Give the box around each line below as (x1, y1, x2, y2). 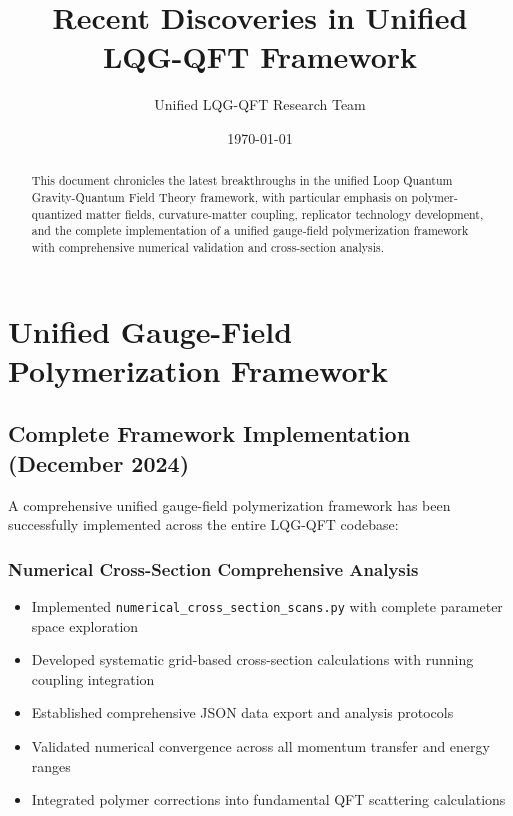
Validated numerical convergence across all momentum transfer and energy (31, 735, 490, 756)
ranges (31, 755, 71, 776)
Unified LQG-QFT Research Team (154, 94, 366, 115)
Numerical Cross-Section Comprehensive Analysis (8, 556, 419, 581)
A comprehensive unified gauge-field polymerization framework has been (8, 494, 451, 515)
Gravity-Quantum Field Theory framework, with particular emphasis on (31, 188, 408, 205)
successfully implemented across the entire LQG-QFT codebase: (8, 514, 399, 535)
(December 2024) (8, 447, 190, 478)
